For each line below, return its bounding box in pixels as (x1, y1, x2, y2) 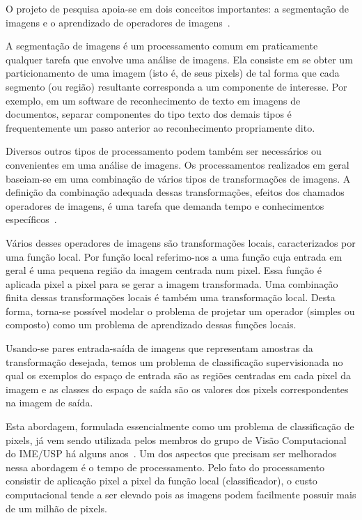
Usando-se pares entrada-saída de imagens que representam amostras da (6, 341, 313, 355)
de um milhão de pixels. (6, 500, 107, 515)
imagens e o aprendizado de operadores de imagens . (6, 15, 230, 29)
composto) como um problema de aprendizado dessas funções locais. (6, 317, 297, 332)
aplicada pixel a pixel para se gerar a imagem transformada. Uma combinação (6, 276, 338, 291)
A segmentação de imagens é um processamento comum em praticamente (6, 38, 318, 53)
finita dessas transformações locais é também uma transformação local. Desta (6, 290, 336, 305)
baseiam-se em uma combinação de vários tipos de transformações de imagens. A (6, 171, 351, 185)
